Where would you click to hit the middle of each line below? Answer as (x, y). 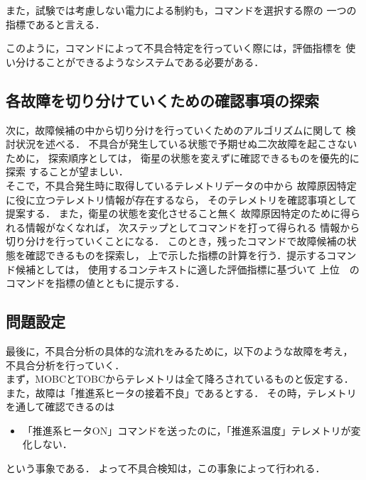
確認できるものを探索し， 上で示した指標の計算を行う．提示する (176, 255)
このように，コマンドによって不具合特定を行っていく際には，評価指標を (174, 48)
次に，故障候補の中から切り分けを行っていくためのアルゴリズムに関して (174, 130)
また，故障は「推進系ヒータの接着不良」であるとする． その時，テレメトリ (181, 392)
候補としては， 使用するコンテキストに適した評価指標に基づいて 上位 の (187, 269)
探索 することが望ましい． (67, 171)
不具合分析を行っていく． (65, 365)
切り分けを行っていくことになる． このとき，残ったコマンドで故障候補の (176, 241)
